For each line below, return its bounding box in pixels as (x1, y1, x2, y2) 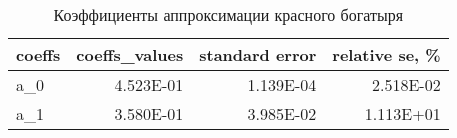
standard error (199, 43, 317, 66)
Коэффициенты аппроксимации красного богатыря (53, 3, 404, 26)
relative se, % (332, 43, 441, 66)
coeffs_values (76, 43, 184, 66)
